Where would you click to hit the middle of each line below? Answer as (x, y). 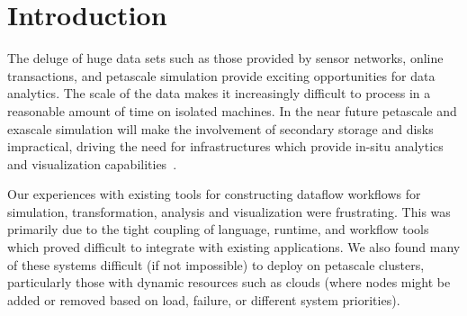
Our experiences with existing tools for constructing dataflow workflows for (214, 194)
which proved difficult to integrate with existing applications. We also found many (234, 247)
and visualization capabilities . (92, 163)
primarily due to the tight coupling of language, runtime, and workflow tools (218, 229)
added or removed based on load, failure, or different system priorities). (204, 299)
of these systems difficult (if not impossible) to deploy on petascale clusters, (216, 264)
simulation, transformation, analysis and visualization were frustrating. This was (229, 211)
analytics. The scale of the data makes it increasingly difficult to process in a (219, 93)
